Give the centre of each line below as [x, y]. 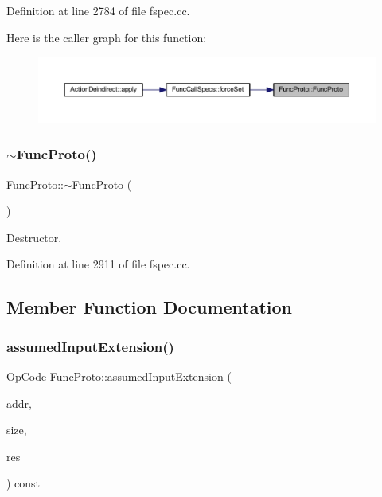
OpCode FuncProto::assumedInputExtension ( [119, 376]
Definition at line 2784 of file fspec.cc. [98, 10]
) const [23, 483]
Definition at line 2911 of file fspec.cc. [98, 264]
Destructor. [34, 237]
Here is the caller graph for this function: [107, 37]
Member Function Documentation [150, 307]
